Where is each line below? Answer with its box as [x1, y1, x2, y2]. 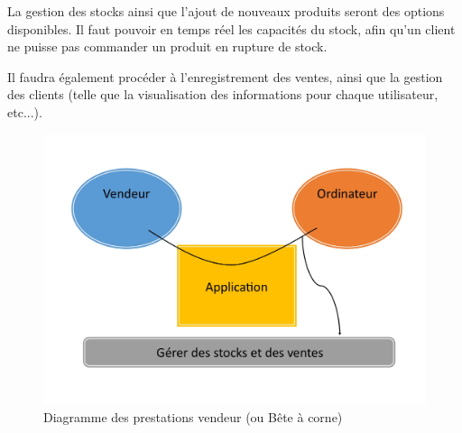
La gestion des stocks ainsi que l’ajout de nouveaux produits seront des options [7, 2, 445, 20]
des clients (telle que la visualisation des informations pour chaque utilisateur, [7, 85, 439, 104]
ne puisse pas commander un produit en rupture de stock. [7, 37, 328, 56]
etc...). [7, 102, 42, 121]
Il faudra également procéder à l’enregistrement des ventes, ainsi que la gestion [7, 67, 443, 86]
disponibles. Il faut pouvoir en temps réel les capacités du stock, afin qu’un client [7, 19, 456, 38]
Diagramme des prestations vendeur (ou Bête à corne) [43, 407, 343, 426]
